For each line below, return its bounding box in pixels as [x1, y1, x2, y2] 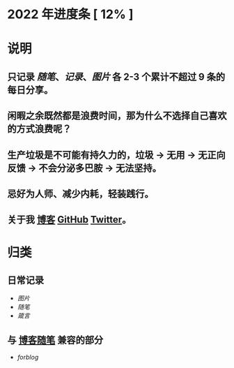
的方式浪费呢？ [7, 123, 72, 135]
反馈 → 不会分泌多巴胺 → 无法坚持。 [7, 162, 162, 174]
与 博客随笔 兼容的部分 [7, 334, 103, 346]
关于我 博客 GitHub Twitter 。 [7, 214, 132, 226]
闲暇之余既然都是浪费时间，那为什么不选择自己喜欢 [7, 110, 227, 122]
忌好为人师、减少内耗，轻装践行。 [7, 188, 154, 200]
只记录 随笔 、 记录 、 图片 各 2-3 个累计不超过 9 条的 [7, 71, 225, 82]
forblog [17, 353, 39, 362]
